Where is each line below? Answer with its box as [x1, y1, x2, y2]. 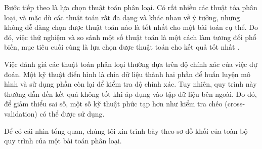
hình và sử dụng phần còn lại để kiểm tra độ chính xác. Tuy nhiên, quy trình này [4, 79, 257, 89]
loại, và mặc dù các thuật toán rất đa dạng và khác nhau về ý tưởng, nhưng [4, 12, 240, 22]
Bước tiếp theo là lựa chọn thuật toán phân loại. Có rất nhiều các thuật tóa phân [4, 2, 257, 12]
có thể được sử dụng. [39, 108, 105, 119]
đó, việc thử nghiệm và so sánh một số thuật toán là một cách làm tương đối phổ [4, 31, 256, 42]
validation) [4, 108, 37, 119]
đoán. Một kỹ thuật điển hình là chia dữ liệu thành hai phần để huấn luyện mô [4, 68, 250, 79]
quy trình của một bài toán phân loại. [4, 135, 122, 146]
